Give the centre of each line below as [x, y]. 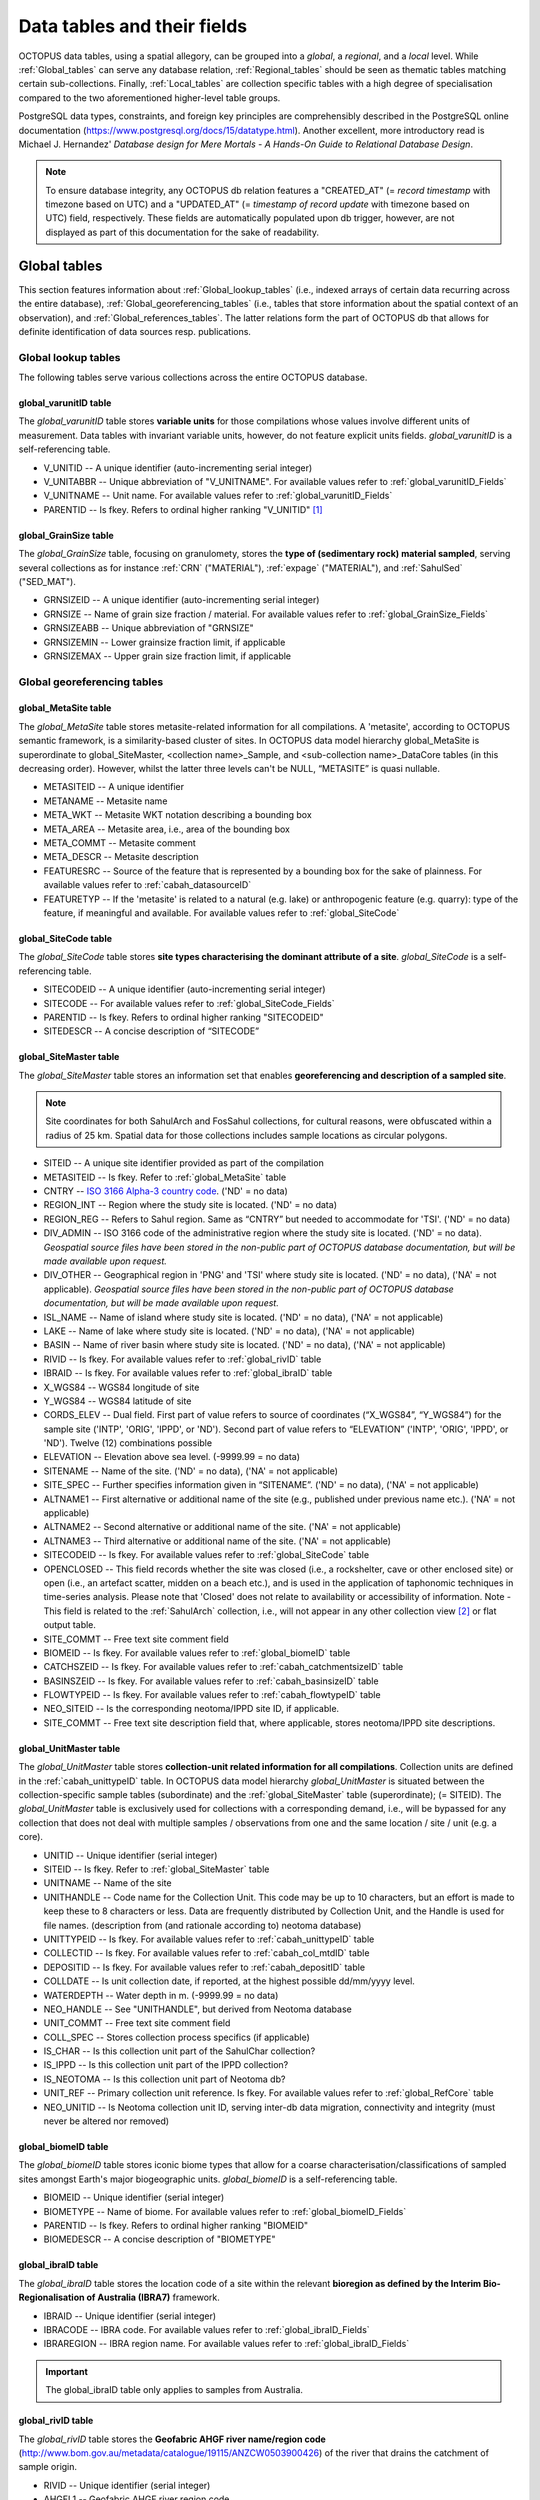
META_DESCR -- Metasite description [121, 857]
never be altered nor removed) [106, 2121]
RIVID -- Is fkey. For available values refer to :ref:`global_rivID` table [182, 1359]
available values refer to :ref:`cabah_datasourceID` [147, 885]
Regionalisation [51, 2297]
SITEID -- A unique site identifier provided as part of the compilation [183, 1163]
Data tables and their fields [133, 26]
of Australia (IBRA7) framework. [153, 2297]
